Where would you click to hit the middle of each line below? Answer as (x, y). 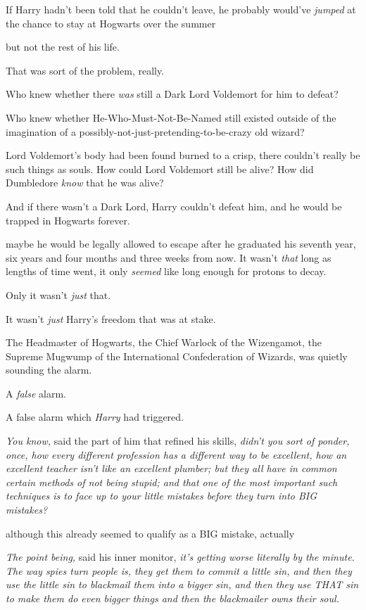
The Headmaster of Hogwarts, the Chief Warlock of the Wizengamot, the (164, 342)
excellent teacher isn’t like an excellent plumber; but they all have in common (171, 468)
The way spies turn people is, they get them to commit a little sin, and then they (179, 570)
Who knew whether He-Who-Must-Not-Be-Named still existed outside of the (171, 117)
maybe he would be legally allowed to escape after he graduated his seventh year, (181, 244)
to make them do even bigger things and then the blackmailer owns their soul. (172, 598)
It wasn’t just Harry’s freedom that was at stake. (111, 318)
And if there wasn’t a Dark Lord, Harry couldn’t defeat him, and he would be (174, 206)
